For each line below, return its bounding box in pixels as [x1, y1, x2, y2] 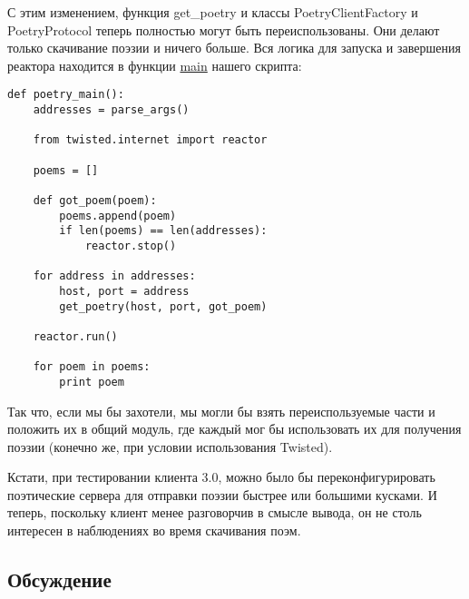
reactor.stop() [84, 239, 177, 252]
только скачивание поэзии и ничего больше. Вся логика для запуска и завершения [7, 38, 461, 57]
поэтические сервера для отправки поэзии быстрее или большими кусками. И [7, 485, 437, 504]
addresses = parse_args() [33, 103, 190, 117]
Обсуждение [7, 565, 112, 594]
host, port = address [59, 284, 190, 298]
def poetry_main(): [7, 88, 124, 102]
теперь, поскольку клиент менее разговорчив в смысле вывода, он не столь [7, 503, 422, 522]
